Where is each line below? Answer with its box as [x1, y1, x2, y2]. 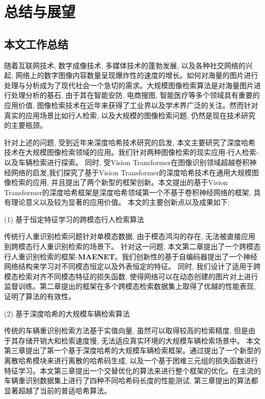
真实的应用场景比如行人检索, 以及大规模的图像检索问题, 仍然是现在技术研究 [4, 110, 256, 120]
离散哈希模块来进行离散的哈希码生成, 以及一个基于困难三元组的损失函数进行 [4, 355, 258, 366]
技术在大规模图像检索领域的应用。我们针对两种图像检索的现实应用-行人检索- [4, 147, 259, 157]
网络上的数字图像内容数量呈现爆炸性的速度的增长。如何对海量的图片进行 [15, 70, 258, 81]
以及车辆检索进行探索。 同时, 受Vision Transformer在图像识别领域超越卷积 [4, 156, 250, 167]
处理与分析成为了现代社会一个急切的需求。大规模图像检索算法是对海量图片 [4, 79, 254, 90]
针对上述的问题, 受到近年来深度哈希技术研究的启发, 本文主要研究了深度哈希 [4, 137, 256, 147]
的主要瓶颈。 [4, 120, 47, 130]
